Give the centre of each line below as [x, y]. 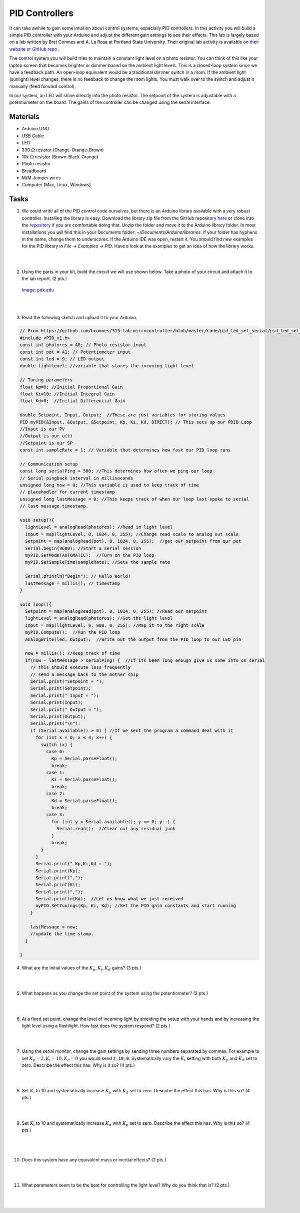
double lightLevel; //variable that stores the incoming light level [107, 366]
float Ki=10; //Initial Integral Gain [67, 394]
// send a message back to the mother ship [84, 674]
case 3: [55, 815]
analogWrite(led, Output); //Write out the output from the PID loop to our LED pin [133, 639]
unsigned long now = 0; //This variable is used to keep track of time [109, 485]
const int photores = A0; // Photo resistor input [83, 345]
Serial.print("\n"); [55, 723]
